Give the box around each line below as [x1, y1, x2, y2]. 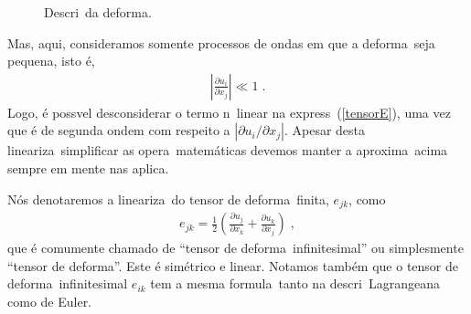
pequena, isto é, [7, 51, 95, 70]
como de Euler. [7, 291, 92, 310]
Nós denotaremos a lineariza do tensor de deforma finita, [7, 189, 329, 208]
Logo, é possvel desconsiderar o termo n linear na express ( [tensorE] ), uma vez [7, 102, 451, 121]
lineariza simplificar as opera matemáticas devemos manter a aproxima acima [7, 141, 448, 160]
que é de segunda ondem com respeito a [7, 120, 230, 140]
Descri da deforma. [44, 3, 152, 21]
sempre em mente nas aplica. [7, 159, 169, 177]
